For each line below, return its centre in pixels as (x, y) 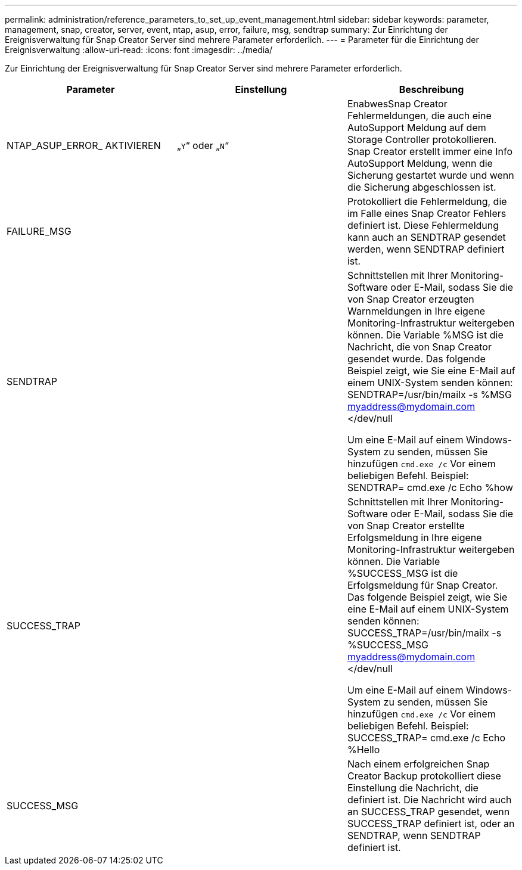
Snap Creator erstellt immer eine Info (430, 151)
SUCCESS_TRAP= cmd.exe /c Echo (426, 738)
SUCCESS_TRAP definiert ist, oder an (431, 824)
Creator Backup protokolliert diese (424, 776)
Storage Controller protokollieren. (422, 139)
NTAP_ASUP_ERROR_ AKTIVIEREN (84, 145)
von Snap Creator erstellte (406, 526)
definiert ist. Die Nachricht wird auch (429, 800)
